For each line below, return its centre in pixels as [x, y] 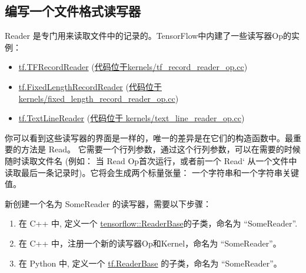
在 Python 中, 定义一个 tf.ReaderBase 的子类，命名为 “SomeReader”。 [150, 263]
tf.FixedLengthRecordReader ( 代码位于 [90, 86]
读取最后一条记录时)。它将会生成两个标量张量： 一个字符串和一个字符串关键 [152, 172]
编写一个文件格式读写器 [73, 11]
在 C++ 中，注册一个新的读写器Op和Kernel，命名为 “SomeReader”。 [150, 243]
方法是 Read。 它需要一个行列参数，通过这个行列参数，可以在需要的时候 [161, 149]
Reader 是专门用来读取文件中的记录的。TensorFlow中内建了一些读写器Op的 [148, 36]
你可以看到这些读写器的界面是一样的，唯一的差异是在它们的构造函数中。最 [149, 137]
